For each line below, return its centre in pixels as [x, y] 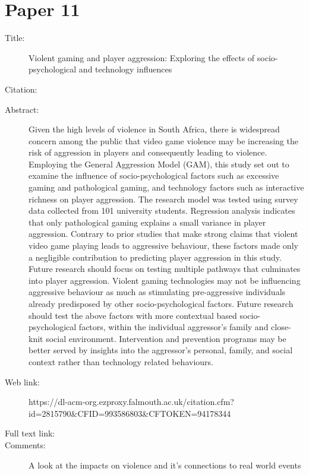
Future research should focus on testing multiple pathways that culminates [165, 269]
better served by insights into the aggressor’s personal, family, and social [161, 350]
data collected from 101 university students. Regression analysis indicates [162, 210]
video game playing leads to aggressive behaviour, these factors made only [163, 246]
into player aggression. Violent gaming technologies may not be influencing [165, 280]
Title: [15, 38]
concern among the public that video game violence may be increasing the [163, 140]
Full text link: [30, 433]
